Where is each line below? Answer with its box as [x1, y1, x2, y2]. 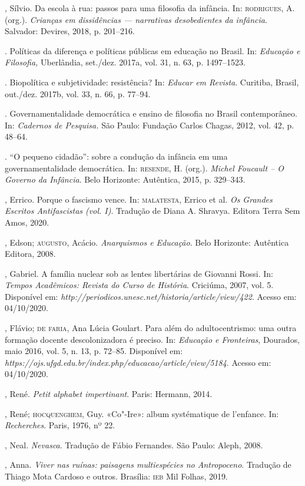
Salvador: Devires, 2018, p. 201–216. [5, 25, 135, 37]
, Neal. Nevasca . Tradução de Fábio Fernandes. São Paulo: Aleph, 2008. [5, 438, 263, 451]
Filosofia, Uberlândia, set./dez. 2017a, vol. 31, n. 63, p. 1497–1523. [5, 56, 246, 68]
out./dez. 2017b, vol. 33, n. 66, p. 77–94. [5, 87, 151, 100]
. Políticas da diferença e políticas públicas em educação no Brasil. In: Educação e [5, 44, 300, 57]
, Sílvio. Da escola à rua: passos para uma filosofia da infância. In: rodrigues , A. [5, 2, 295, 14]
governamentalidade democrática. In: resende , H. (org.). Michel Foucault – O [5, 161, 284, 174]
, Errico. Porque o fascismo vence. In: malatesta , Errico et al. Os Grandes [5, 193, 273, 205]
